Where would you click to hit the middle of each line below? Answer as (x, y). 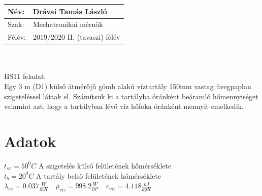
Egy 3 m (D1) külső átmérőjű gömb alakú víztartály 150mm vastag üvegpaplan (128, 86)
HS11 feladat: (25, 76)
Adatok (30, 141)
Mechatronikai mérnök (68, 24)
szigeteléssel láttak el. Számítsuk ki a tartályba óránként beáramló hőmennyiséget (131, 96)
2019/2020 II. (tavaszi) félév (76, 37)
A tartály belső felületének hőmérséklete (99, 175)
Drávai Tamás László (70, 11)
